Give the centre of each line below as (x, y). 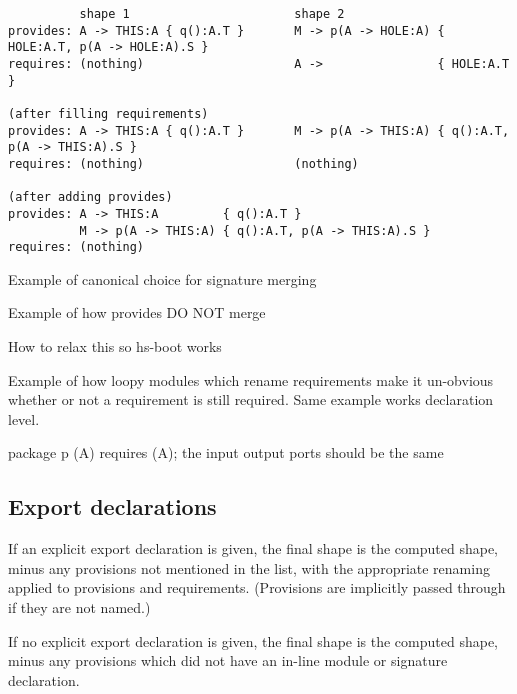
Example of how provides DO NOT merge (137, 312)
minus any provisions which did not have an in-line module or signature (228, 660)
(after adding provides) (90, 197)
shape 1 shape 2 (212, 14)
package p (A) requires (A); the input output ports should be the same (226, 452)
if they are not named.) (79, 606)
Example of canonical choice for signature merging (162, 278)
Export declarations (112, 506)
